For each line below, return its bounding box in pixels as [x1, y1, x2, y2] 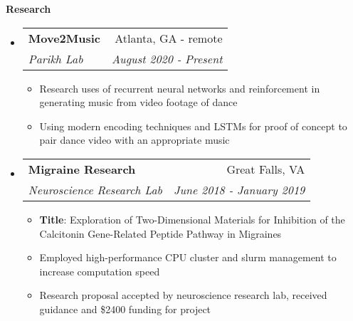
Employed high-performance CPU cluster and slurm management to [39, 250, 337, 265]
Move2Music [28, 29, 101, 46]
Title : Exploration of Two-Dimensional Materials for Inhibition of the [39, 211, 345, 226]
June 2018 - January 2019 [173, 181, 305, 198]
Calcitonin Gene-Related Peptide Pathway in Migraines [39, 226, 282, 241]
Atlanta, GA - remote [115, 29, 223, 46]
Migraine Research [28, 160, 136, 177]
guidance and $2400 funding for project [39, 301, 211, 316]
